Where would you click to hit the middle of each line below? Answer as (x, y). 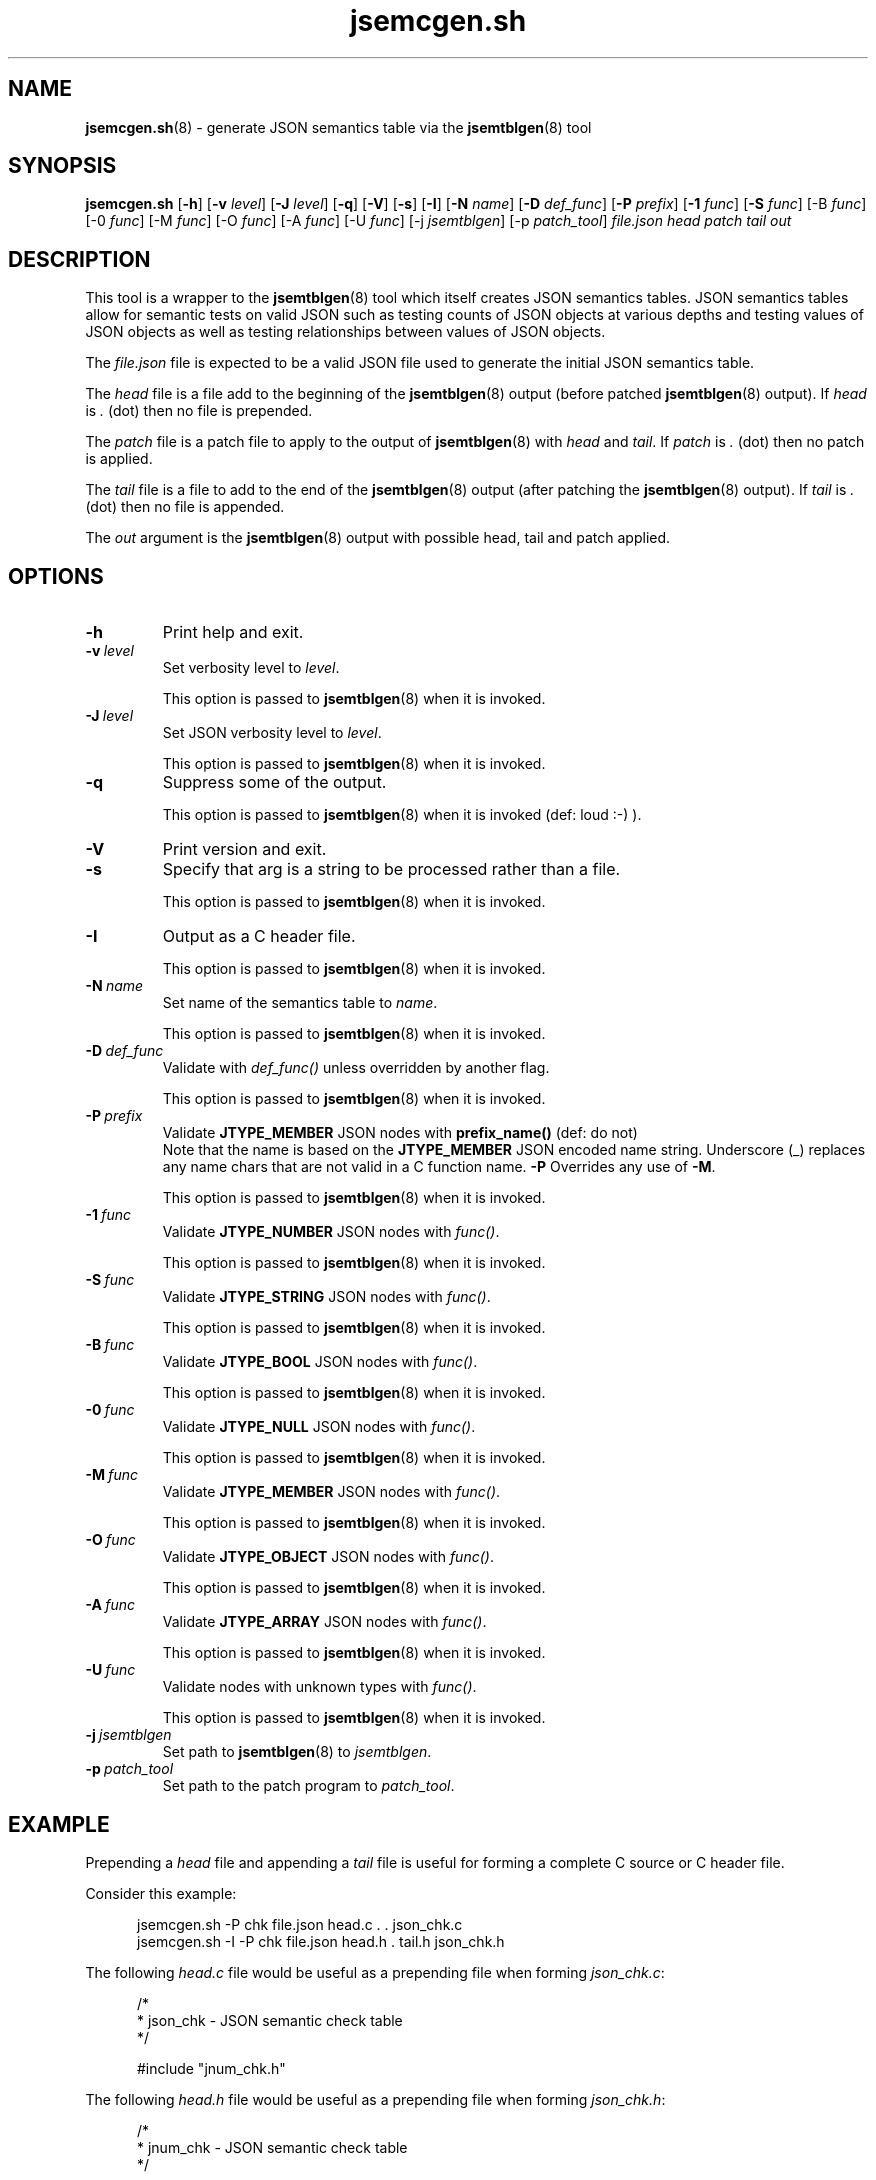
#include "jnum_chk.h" (211, 2068)
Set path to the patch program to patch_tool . (308, 1786)
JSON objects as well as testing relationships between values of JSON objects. (345, 332)
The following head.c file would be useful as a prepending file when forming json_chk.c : (375, 1972)
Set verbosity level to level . (251, 668)
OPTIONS (56, 576)
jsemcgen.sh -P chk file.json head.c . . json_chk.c (300, 1924)
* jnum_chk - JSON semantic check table (272, 2147)
